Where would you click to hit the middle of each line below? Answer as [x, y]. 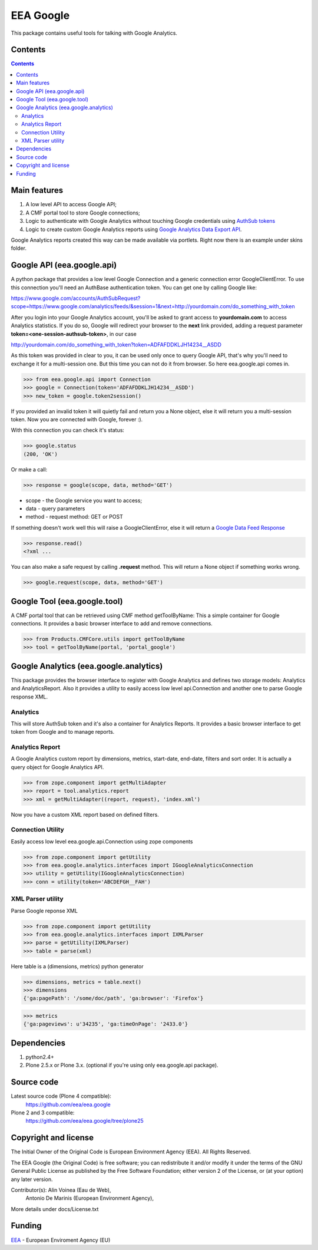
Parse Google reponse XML [44, 911]
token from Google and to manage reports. [63, 732]
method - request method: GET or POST [74, 517]
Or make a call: [29, 469]
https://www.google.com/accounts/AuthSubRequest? [76, 298]
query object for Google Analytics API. [57, 767]
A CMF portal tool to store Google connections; [83, 213]
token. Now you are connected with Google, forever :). [77, 419]
